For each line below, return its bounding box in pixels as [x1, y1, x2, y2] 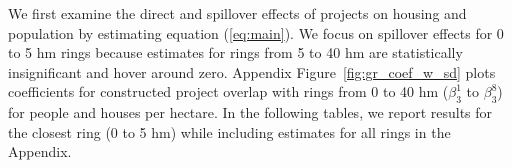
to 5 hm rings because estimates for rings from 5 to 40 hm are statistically [8, 42, 463, 63]
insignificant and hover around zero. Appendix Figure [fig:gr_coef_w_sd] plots [8, 61, 496, 82]
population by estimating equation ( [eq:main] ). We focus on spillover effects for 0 [8, 22, 504, 43]
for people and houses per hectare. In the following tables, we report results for [8, 102, 493, 123]
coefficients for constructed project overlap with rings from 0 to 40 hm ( [8, 81, 449, 102]
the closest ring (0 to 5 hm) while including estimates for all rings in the [8, 121, 451, 142]
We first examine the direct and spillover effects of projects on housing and [8, 3, 467, 23]
